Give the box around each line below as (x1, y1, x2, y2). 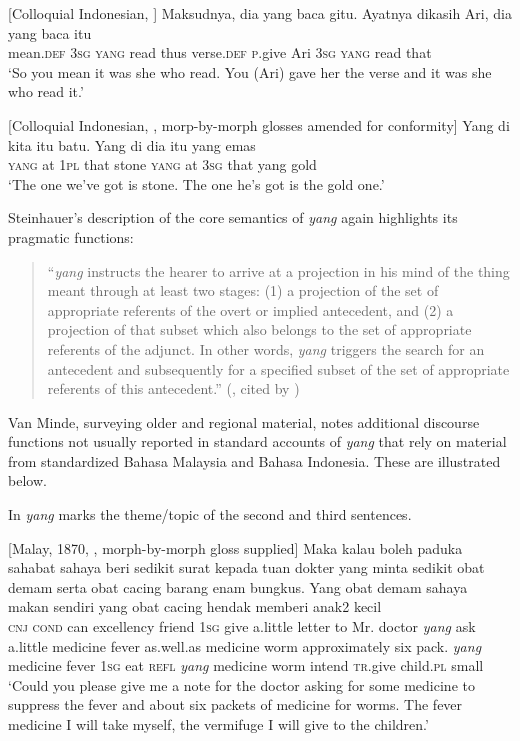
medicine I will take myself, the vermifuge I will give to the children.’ (8, 714, 429, 734)
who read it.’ (8, 81, 84, 102)
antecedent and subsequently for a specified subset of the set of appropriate (47, 358, 510, 379)
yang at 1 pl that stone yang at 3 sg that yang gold (8, 154, 317, 175)
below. (8, 470, 47, 491)
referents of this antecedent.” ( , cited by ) (47, 378, 300, 399)
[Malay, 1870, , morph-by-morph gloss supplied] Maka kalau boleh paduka (8, 537, 463, 558)
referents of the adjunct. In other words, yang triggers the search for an (47, 338, 485, 359)
